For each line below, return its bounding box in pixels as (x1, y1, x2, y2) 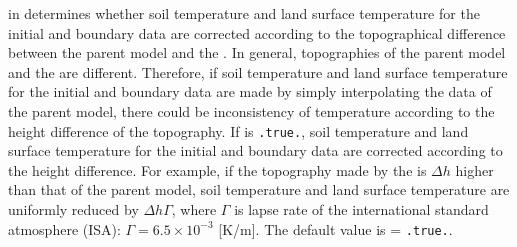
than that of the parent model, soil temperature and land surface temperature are (8, 179, 510, 200)
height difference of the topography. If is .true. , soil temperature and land (8, 120, 469, 141)
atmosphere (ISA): (8, 218, 121, 239)
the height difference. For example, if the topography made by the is (8, 159, 427, 180)
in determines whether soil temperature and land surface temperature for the (8, 3, 480, 23)
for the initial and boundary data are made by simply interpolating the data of (8, 81, 492, 102)
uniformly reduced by (8, 199, 139, 219)
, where (171, 199, 217, 219)
